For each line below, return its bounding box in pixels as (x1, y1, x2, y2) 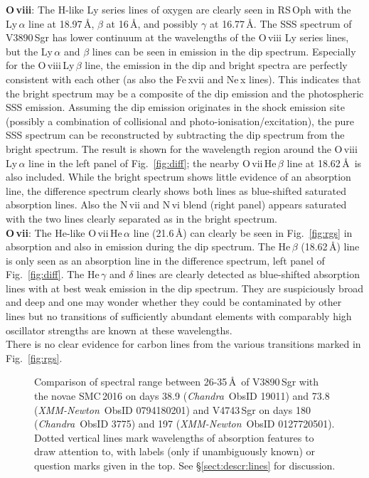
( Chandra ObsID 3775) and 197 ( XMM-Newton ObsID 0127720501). (34, 416, 335, 431)
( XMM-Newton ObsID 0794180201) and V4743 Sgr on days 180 (34, 402, 311, 417)
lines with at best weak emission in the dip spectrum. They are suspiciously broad (6, 280, 364, 295)
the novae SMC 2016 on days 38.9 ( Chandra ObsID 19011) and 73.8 (34, 388, 330, 403)
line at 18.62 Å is (287, 155, 362, 170)
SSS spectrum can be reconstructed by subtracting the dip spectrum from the (6, 127, 345, 142)
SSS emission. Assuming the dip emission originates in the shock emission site (6, 100, 345, 115)
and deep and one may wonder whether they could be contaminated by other (6, 294, 342, 309)
